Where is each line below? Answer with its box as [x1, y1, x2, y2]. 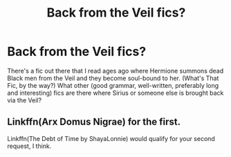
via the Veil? [7, 95, 42, 104]
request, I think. [7, 142, 52, 150]
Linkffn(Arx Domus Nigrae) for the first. [7, 116, 181, 128]
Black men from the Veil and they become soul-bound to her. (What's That [7, 74, 219, 82]
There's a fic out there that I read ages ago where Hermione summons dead [7, 66, 224, 75]
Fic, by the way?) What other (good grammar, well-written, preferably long [7, 81, 219, 89]
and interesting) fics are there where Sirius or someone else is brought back [7, 89, 224, 97]
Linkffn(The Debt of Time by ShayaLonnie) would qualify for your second [7, 134, 216, 142]
